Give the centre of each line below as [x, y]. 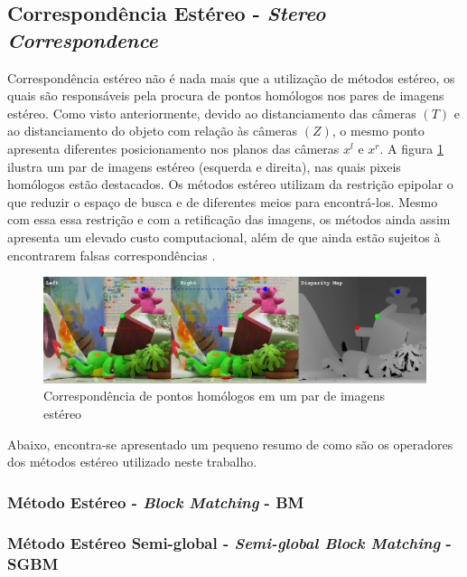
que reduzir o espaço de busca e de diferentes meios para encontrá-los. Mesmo [223, 201]
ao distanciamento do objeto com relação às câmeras [153, 131]
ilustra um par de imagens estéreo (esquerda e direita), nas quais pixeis [204, 166]
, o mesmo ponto [378, 131]
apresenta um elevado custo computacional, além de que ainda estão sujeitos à [224, 236]
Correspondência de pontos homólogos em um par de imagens [215, 396]
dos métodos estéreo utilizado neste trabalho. [132, 462]
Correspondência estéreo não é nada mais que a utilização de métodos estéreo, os [231, 77]
